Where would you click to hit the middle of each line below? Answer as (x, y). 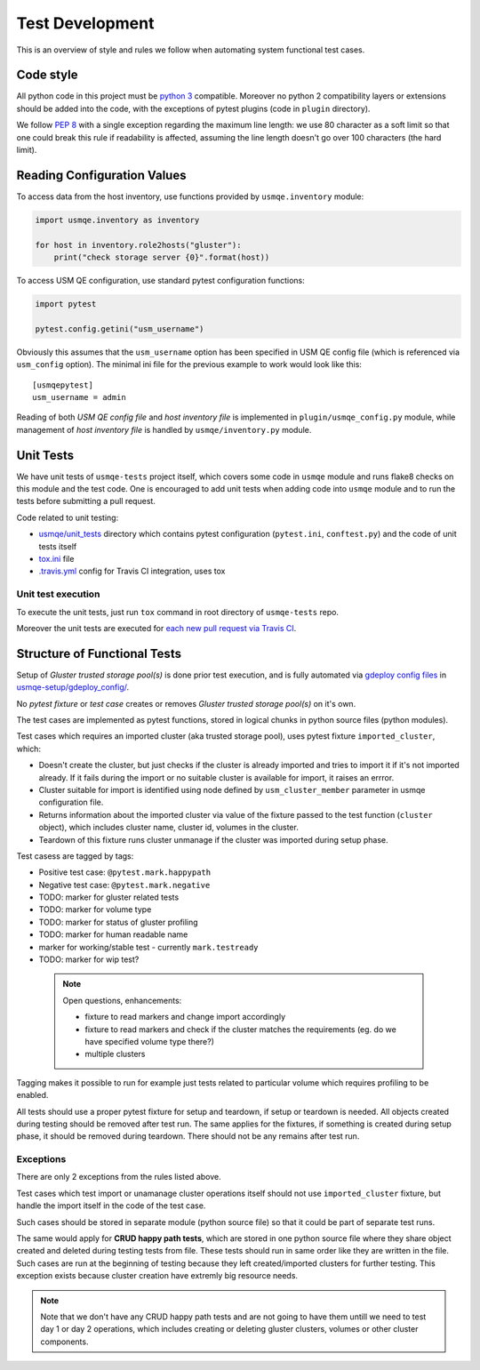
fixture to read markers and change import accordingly (185, 1017)
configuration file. (71, 802)
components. (64, 1342)
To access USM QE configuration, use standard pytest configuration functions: (161, 281)
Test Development (85, 23)
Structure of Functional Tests (99, 653)
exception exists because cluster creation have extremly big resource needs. (157, 1276)
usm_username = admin (79, 397)
